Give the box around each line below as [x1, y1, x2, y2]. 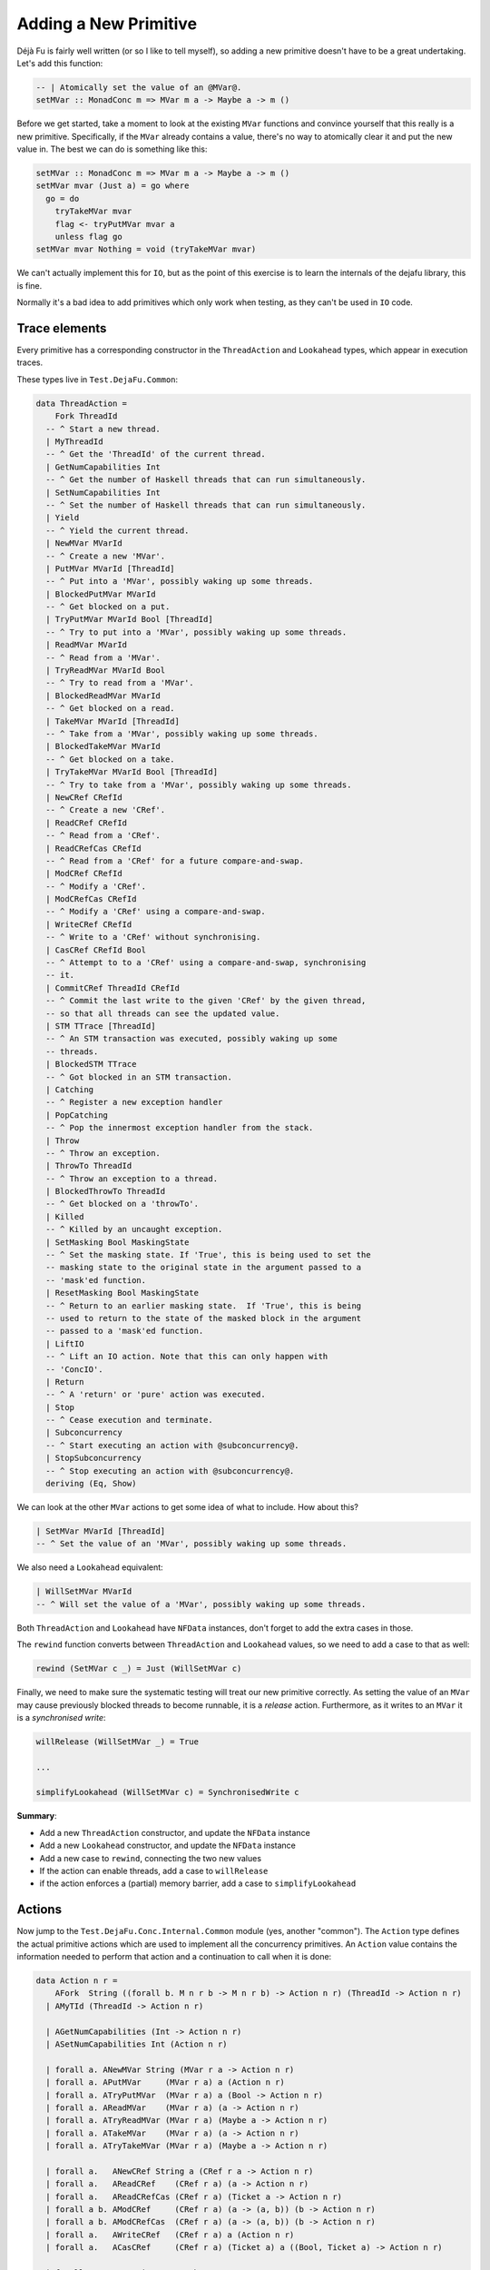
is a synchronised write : [16, 1712, 106, 1722]
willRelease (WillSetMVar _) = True [35, 1736, 200, 1747]
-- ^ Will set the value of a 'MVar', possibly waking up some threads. [35, 1599, 367, 1609]
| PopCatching [45, 1110, 109, 1120]
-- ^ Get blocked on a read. [45, 704, 176, 714]
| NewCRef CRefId [45, 792, 122, 803]
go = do [45, 193, 80, 203]
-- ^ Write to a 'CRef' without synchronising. [45, 932, 261, 943]
